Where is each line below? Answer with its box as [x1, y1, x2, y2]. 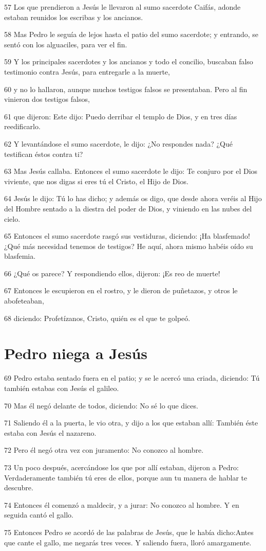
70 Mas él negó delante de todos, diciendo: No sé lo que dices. [4, 400, 198, 411]
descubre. [4, 482, 33, 493]
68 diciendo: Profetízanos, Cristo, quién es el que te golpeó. [4, 312, 191, 323]
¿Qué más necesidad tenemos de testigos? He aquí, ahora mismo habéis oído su [4, 240, 253, 251]
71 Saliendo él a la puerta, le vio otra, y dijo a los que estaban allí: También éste [4, 417, 258, 428]
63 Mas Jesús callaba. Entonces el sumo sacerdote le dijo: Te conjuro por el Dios [4, 166, 258, 176]
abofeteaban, [4, 295, 44, 306]
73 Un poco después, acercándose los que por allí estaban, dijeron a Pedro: [4, 461, 239, 472]
